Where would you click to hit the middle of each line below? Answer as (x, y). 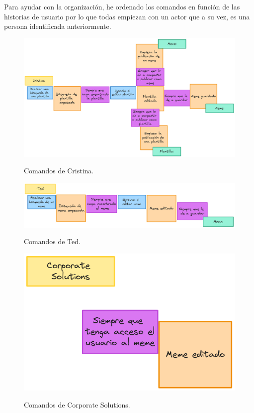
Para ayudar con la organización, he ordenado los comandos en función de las (122, 6)
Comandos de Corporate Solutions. (77, 404)
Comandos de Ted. (52, 241)
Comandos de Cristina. (59, 171)
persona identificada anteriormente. (58, 26)
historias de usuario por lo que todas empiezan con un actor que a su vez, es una (127, 16)
